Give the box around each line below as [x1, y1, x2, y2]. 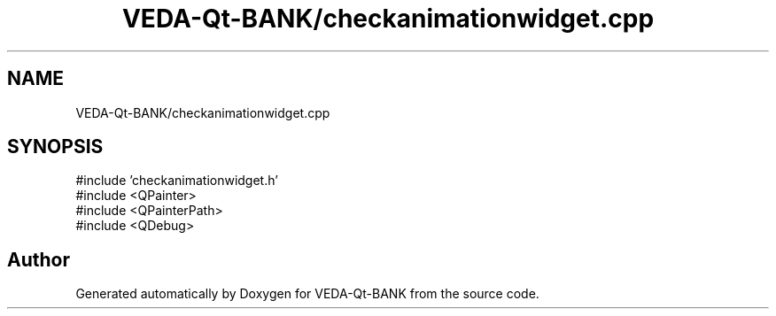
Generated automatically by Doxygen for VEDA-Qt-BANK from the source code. [75, 286, 539, 302]
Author [7, 248, 70, 271]
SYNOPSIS [7, 135, 104, 158]
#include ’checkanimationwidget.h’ [75, 173, 278, 189]
